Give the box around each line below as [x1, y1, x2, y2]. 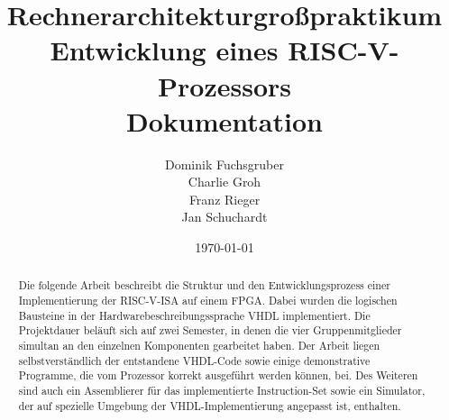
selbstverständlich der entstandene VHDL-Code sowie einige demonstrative [18, 352, 371, 368]
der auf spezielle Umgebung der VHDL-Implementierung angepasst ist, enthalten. [18, 397, 401, 413]
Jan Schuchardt [181, 207, 268, 226]
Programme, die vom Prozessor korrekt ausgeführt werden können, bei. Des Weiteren [18, 368, 418, 383]
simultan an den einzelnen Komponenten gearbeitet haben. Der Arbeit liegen [18, 338, 380, 353]
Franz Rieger [188, 189, 261, 208]
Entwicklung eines [50, 32, 279, 68]
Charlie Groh [188, 172, 261, 191]
